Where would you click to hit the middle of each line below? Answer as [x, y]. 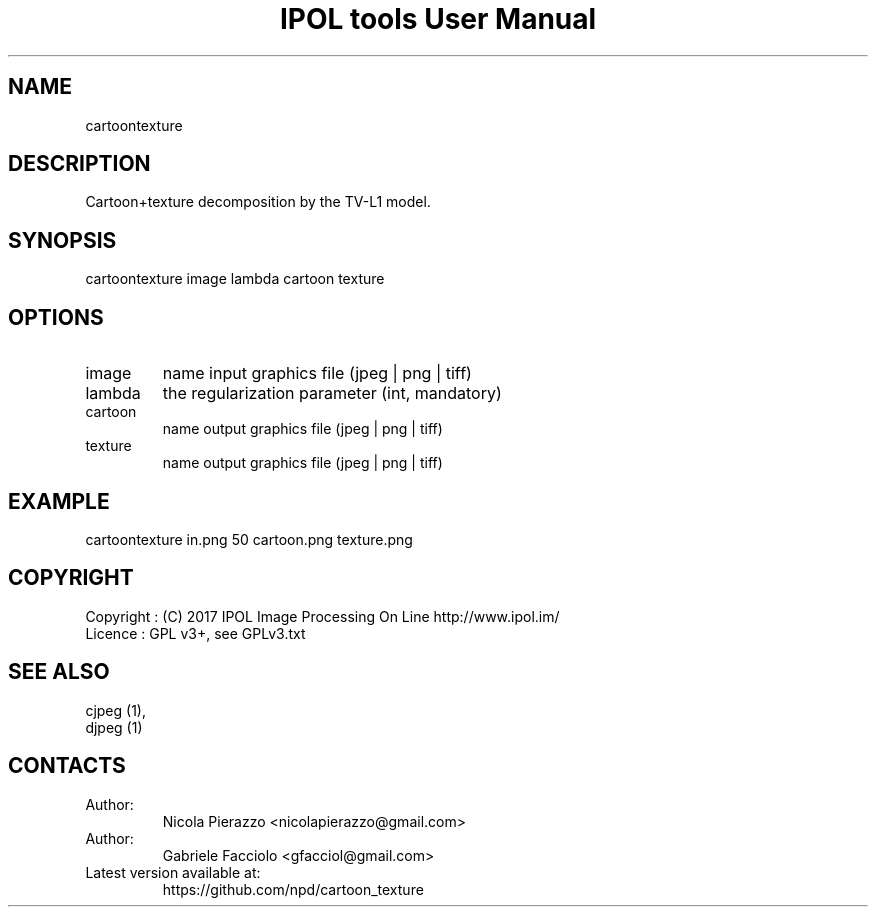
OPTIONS [56, 317]
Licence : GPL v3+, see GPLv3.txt [195, 633]
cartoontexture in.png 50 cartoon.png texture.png [249, 539]
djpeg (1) [114, 727]
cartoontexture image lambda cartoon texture [235, 279]
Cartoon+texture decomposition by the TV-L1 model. [258, 202]
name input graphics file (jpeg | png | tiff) [317, 373]
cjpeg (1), [115, 710]
